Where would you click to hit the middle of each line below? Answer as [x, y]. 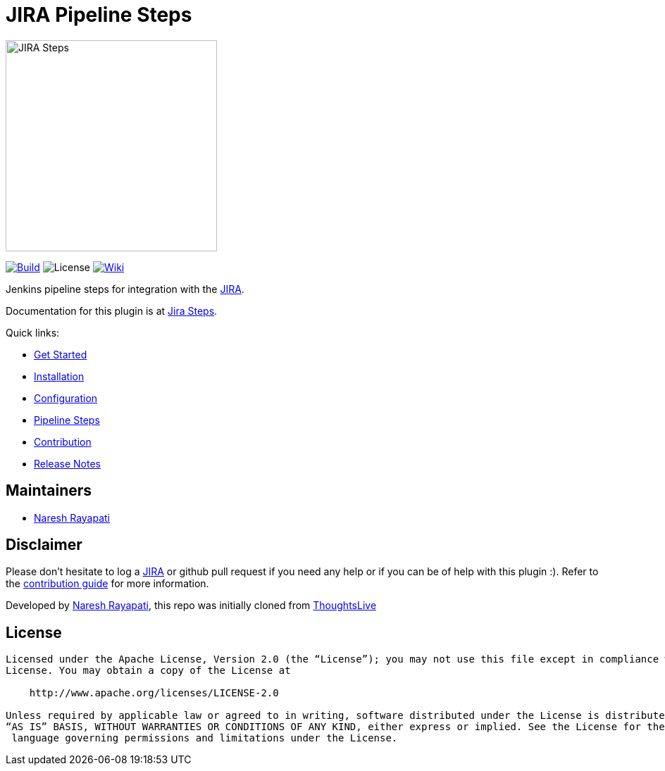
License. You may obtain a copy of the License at [148, 671]
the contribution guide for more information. [107, 584]
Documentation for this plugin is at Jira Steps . [112, 311]
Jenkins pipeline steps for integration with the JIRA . [125, 289]
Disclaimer [44, 545]
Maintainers [49, 491]
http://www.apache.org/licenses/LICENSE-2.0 [154, 693]
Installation [59, 376]
